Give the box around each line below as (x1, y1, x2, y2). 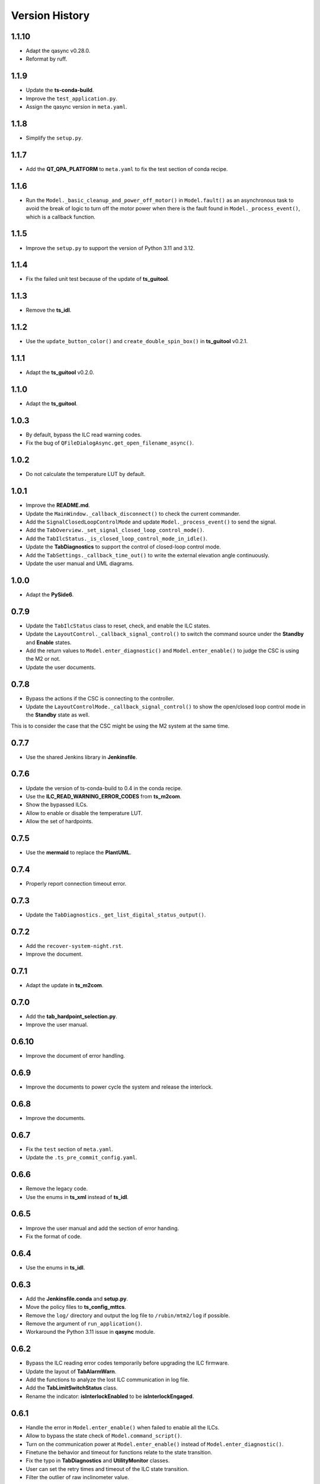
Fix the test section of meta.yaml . (25, 1146, 114, 1153)
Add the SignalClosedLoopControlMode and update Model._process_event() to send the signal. (25, 518, 277, 525)
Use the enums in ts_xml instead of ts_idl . (25, 1193, 129, 1200)
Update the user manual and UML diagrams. (25, 560, 134, 567)
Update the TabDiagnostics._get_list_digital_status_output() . (25, 911, 206, 918)
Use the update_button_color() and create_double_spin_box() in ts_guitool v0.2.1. (25, 338, 248, 345)
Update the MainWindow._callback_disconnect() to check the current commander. (25, 510, 241, 517)
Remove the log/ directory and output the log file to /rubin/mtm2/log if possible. (25, 1312, 231, 1319)
